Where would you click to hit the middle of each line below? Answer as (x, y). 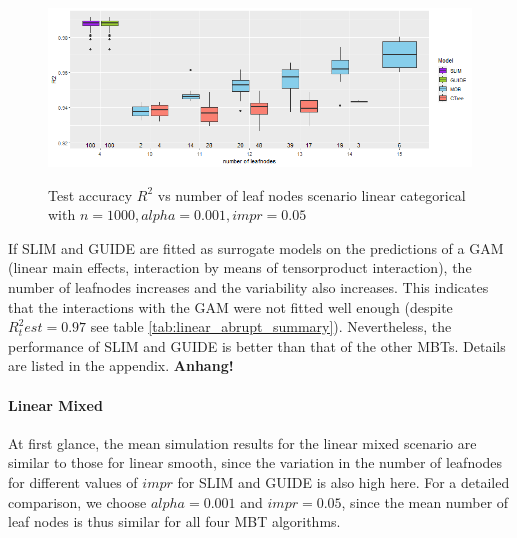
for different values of (73, 481)
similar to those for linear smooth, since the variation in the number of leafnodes (255, 462)
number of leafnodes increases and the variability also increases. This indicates (248, 286)
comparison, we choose (77, 501)
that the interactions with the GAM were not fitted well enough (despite (230, 306)
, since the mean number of (425, 501)
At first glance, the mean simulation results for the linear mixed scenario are (242, 442)
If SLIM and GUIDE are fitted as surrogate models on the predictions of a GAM (256, 247)
